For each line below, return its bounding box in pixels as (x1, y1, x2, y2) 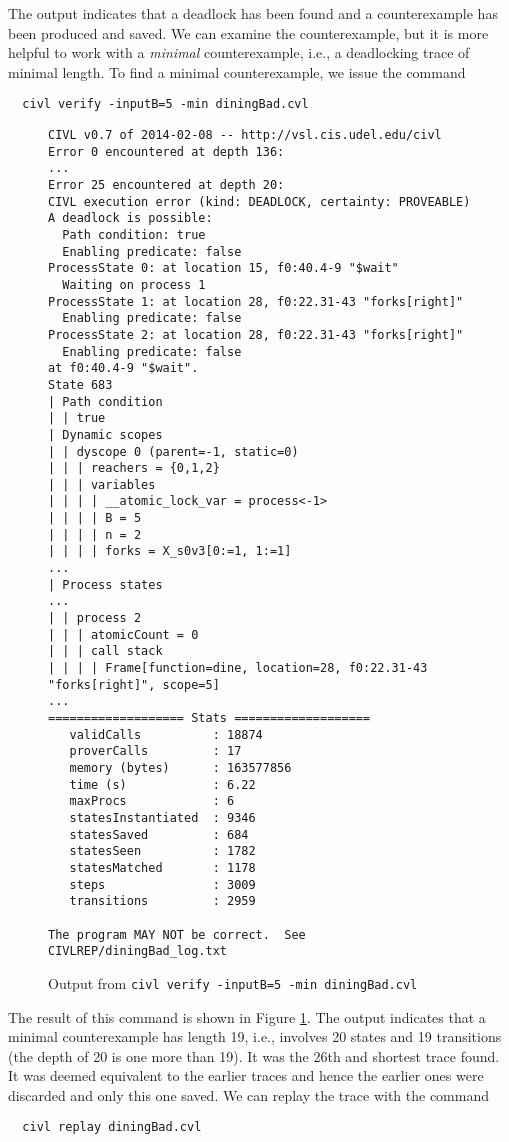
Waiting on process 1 (62, 277, 206, 292)
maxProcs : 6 (69, 794, 235, 809)
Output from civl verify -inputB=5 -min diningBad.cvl (48, 972, 418, 993)
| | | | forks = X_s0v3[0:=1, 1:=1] (48, 544, 292, 559)
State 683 (48, 377, 113, 392)
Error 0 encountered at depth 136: (48, 144, 285, 159)
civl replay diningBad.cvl (22, 1120, 202, 1135)
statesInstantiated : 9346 (69, 810, 256, 825)
